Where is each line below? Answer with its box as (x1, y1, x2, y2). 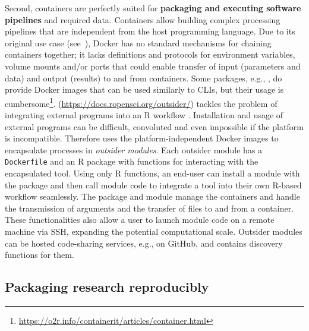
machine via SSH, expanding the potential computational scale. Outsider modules (5, 225, 302, 237)
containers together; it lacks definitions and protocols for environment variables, (5, 48, 295, 61)
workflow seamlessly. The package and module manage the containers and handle (5, 190, 300, 203)
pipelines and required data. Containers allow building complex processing (5, 13, 280, 26)
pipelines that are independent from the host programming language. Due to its (5, 25, 295, 37)
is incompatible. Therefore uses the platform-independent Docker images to (5, 132, 279, 144)
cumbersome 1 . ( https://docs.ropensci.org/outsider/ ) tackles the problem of (5, 95, 278, 109)
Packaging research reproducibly (5, 278, 209, 296)
